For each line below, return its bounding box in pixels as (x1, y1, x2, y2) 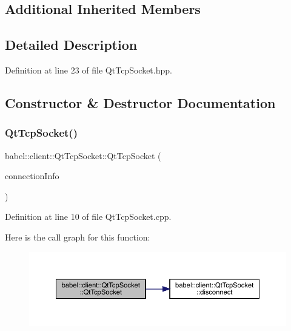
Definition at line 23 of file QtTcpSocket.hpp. (5, 63, 172, 76)
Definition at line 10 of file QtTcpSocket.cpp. (5, 210, 172, 223)
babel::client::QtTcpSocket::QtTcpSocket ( (5, 149, 161, 162)
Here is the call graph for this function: (5, 230, 150, 243)
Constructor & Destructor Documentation (5, 93, 276, 112)
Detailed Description (5, 35, 138, 54)
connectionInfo (5, 169, 59, 182)
